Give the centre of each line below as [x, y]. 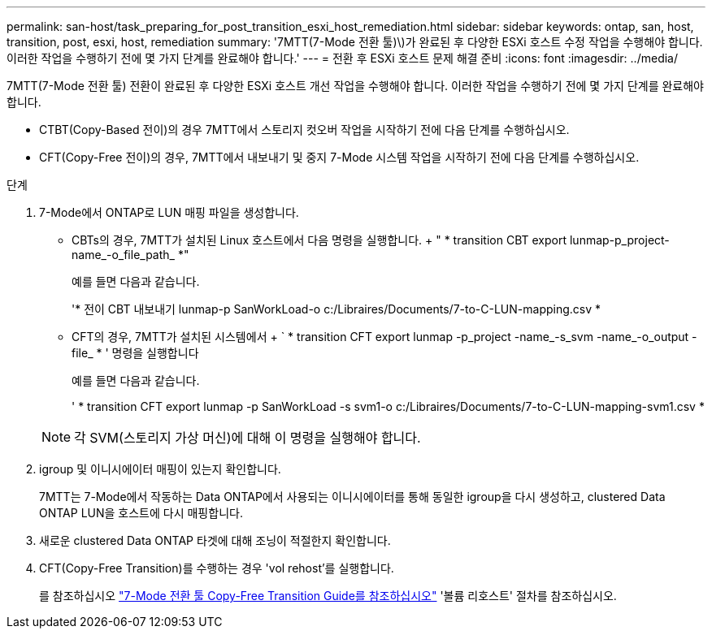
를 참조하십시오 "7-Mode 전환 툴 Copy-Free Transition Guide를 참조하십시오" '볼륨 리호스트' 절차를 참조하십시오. [328, 596]
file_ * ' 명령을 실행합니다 [135, 353]
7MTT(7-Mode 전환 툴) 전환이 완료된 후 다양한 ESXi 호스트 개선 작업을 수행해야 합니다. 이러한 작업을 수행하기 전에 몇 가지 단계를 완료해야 [355, 86]
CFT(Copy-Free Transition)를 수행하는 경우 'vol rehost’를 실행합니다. [217, 568]
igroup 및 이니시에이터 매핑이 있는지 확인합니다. [160, 469]
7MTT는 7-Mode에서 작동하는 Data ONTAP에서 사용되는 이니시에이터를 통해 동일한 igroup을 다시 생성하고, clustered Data [352, 497]
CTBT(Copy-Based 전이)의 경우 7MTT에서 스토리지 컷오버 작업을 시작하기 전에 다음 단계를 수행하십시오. [304, 130]
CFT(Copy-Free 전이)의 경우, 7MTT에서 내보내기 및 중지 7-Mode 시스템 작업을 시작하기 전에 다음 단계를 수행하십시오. [339, 157]
